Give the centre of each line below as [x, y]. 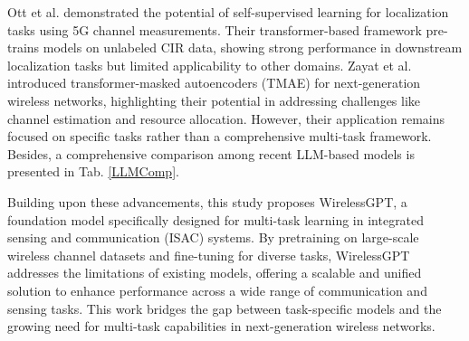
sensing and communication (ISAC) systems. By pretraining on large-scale [213, 237]
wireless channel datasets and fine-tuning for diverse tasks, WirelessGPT [209, 255]
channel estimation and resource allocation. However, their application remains [226, 118]
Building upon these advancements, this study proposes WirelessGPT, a [207, 201]
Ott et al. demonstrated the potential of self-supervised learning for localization [228, 12]
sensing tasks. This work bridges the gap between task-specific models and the [225, 308]
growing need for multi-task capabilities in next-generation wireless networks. [221, 326]
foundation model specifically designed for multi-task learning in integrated [216, 219]
